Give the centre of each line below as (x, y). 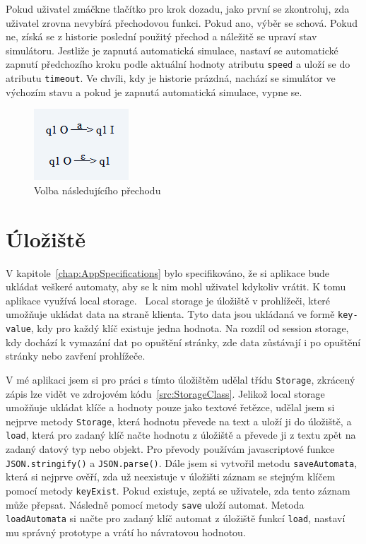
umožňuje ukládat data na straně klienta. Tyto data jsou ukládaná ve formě (170, 314)
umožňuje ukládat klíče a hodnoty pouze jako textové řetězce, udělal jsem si (170, 407)
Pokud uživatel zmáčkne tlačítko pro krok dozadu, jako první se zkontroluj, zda (178, 8)
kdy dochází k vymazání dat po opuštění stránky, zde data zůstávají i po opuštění (183, 342)
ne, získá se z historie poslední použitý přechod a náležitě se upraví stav (161, 36)
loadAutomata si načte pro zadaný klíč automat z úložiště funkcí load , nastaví (176, 518)
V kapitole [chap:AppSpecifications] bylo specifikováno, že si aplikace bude (167, 272)
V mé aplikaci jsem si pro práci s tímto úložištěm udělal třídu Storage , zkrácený (181, 379)
